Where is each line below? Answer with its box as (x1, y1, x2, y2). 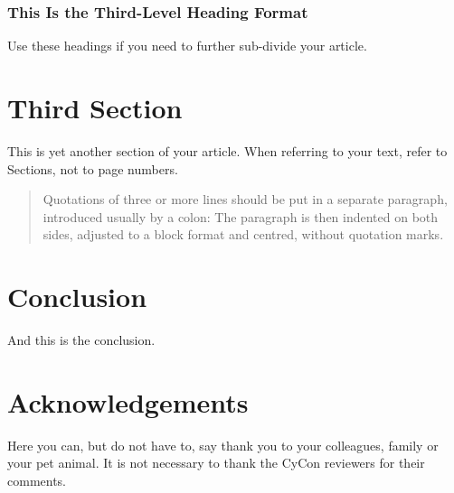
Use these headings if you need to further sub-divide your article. (7, 36, 367, 55)
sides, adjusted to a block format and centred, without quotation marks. (43, 225, 444, 244)
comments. (7, 470, 67, 489)
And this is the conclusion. (7, 330, 156, 349)
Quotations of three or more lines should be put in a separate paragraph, (43, 190, 448, 209)
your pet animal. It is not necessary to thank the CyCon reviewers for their (7, 453, 425, 472)
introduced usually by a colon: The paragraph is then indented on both (43, 207, 439, 226)
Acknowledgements (7, 383, 249, 420)
